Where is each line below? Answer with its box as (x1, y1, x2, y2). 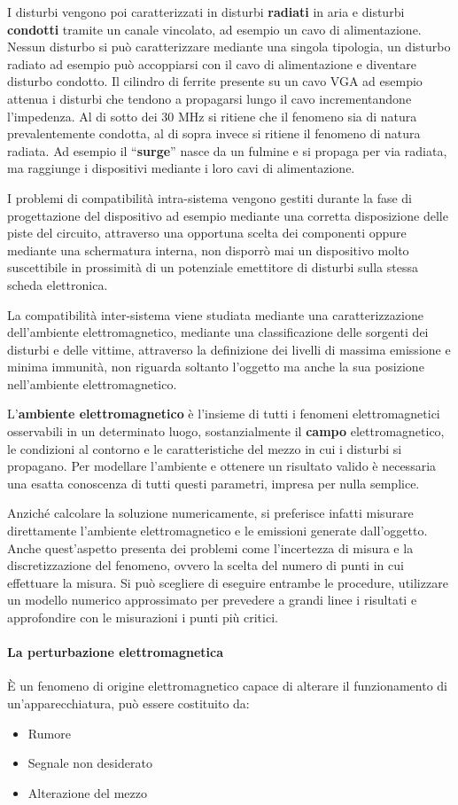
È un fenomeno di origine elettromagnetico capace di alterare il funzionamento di (7, 676, 447, 695)
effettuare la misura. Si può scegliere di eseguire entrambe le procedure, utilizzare (7, 573, 448, 591)
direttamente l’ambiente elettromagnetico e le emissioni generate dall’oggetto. (7, 521, 428, 540)
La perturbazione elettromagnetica (7, 643, 223, 661)
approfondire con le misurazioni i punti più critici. (7, 608, 278, 626)
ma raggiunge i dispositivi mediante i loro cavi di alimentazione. (7, 159, 355, 177)
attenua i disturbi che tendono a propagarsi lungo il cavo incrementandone (7, 89, 412, 107)
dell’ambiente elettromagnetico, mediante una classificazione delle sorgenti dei (7, 323, 429, 341)
